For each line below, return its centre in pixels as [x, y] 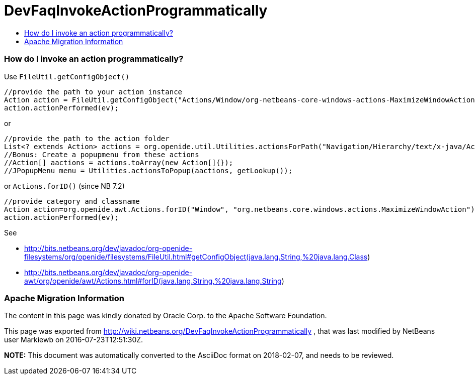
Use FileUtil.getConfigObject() [67, 76]
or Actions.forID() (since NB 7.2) [64, 186]
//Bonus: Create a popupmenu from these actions [102, 154]
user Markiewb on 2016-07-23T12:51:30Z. [74, 340]
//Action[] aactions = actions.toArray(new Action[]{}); [119, 162]
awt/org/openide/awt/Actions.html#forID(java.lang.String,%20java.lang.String [153, 281]
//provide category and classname [72, 201]
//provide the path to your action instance [93, 92]
